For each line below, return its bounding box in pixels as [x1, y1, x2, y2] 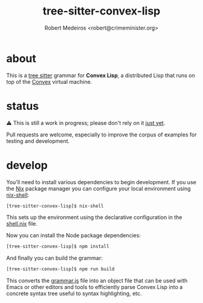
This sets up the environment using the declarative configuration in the [6, 214, 182, 221]
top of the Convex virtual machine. [6, 78, 92, 85]
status [6, 99, 39, 113]
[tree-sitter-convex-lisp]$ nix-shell [6, 203, 104, 209]
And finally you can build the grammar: [6, 255, 103, 262]
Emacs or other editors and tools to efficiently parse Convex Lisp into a [6, 284, 183, 291]
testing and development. [6, 137, 70, 144]
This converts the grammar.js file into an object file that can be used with [6, 277, 188, 284]
